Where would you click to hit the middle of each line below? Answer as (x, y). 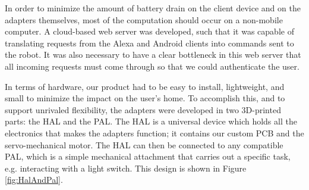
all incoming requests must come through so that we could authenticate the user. (152, 66)
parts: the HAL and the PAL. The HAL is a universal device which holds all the (151, 121)
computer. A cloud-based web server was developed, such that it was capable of (149, 31)
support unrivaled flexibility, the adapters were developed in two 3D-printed (143, 109)
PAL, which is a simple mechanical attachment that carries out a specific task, (148, 156)
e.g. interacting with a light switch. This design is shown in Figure (126, 168)
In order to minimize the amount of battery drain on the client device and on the (153, 8)
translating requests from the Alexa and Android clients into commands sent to (149, 43)
